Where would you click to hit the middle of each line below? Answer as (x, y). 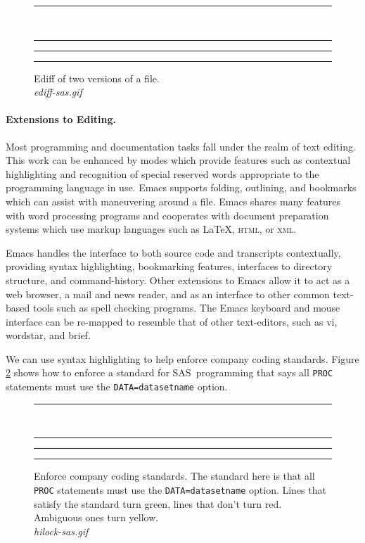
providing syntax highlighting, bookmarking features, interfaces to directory (169, 266)
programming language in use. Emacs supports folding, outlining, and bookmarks (181, 187)
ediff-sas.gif (58, 92)
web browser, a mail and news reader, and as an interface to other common (168, 294)
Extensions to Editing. (61, 119)
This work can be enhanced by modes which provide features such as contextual (178, 160)
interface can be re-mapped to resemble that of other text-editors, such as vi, (172, 321)
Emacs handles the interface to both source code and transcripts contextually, (173, 252)
